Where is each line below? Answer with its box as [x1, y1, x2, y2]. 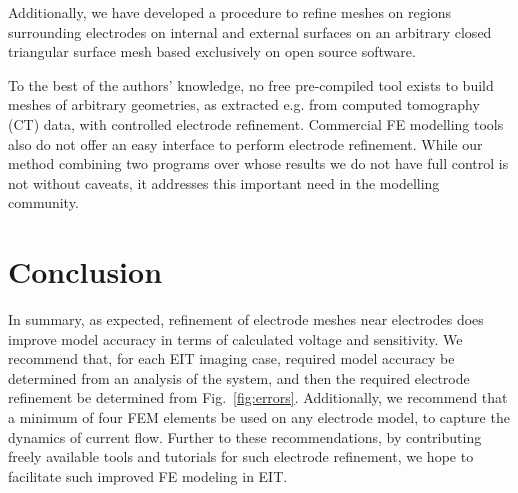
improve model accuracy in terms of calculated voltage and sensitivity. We [8, 328, 463, 349]
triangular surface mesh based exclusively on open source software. [8, 41, 416, 62]
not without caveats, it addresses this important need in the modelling [8, 172, 440, 193]
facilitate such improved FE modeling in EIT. [8, 465, 288, 486]
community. [8, 192, 79, 213]
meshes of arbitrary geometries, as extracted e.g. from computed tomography [8, 94, 480, 115]
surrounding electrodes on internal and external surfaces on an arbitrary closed [8, 21, 492, 42]
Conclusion [8, 251, 163, 292]
